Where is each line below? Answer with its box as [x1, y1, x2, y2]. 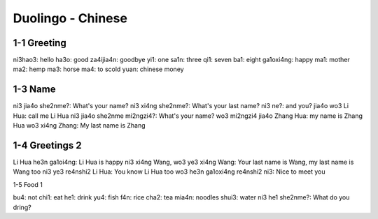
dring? [13, 203, 31, 211]
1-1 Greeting [13, 37, 66, 49]
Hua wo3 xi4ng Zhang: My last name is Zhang [13, 121, 146, 130]
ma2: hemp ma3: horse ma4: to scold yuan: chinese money [13, 65, 185, 73]
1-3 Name [13, 84, 56, 96]
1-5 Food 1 [13, 180, 43, 188]
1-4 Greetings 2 [13, 139, 82, 151]
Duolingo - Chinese [13, 10, 127, 26]
